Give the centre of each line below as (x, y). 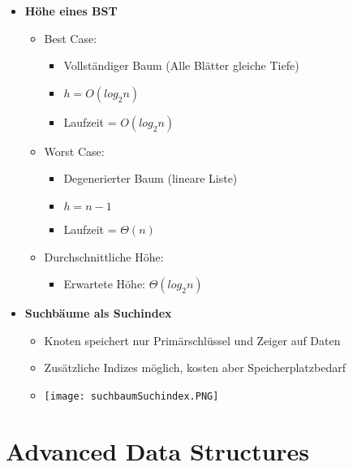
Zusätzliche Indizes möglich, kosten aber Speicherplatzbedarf (195, 368)
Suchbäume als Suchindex (98, 313)
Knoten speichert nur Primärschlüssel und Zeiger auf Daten (192, 340)
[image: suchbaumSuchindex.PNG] (131, 396)
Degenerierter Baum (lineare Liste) (151, 178)
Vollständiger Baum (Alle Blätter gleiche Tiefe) (181, 65)
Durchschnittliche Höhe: (104, 256)
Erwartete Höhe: (104, 284)
